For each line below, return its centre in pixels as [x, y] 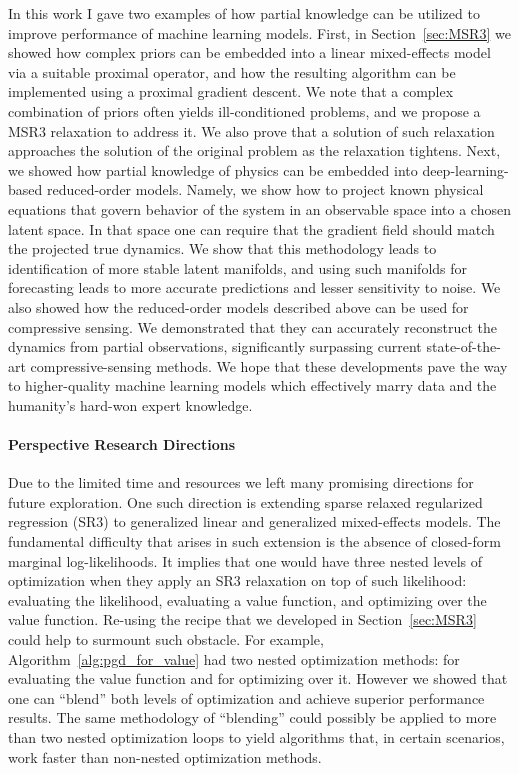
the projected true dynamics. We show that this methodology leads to [222, 248]
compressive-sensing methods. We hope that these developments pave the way [269, 365]
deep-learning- [465, 169]
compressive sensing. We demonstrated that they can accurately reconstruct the [253, 326]
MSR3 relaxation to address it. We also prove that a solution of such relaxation [251, 130]
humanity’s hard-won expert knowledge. [130, 404]
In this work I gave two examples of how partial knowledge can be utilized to [244, 13]
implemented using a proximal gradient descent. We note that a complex [231, 91]
